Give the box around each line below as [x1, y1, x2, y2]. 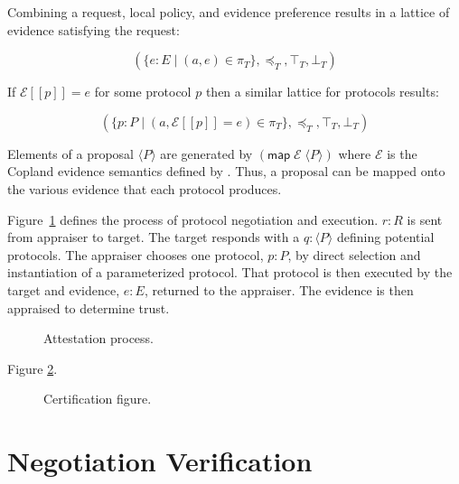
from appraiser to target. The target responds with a [7, 228, 300, 247]
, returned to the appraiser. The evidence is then [144, 280, 414, 299]
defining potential [336, 228, 435, 247]
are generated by [160, 144, 253, 163]
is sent [407, 209, 443, 228]
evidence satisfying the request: [7, 20, 180, 39]
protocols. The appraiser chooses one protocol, [7, 245, 264, 264]
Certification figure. [43, 389, 152, 408]
